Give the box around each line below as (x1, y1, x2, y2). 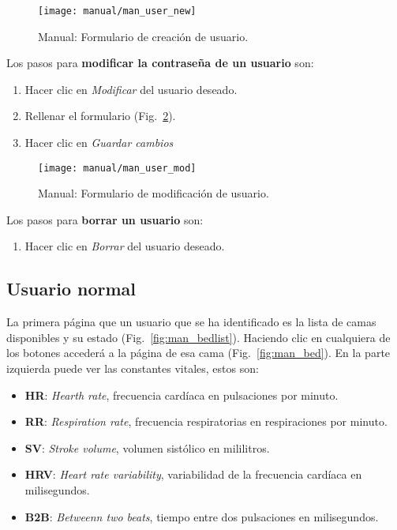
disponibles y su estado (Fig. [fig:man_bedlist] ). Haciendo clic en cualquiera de (6, 329, 391, 345)
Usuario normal (6, 276, 137, 301)
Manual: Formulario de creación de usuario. (38, 28, 249, 44)
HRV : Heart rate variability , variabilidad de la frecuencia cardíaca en (24, 466, 362, 483)
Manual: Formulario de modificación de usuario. (38, 185, 269, 201)
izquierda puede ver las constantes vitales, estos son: (6, 360, 259, 377)
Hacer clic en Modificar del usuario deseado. (24, 81, 238, 97)
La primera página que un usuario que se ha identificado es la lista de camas (6, 314, 376, 330)
